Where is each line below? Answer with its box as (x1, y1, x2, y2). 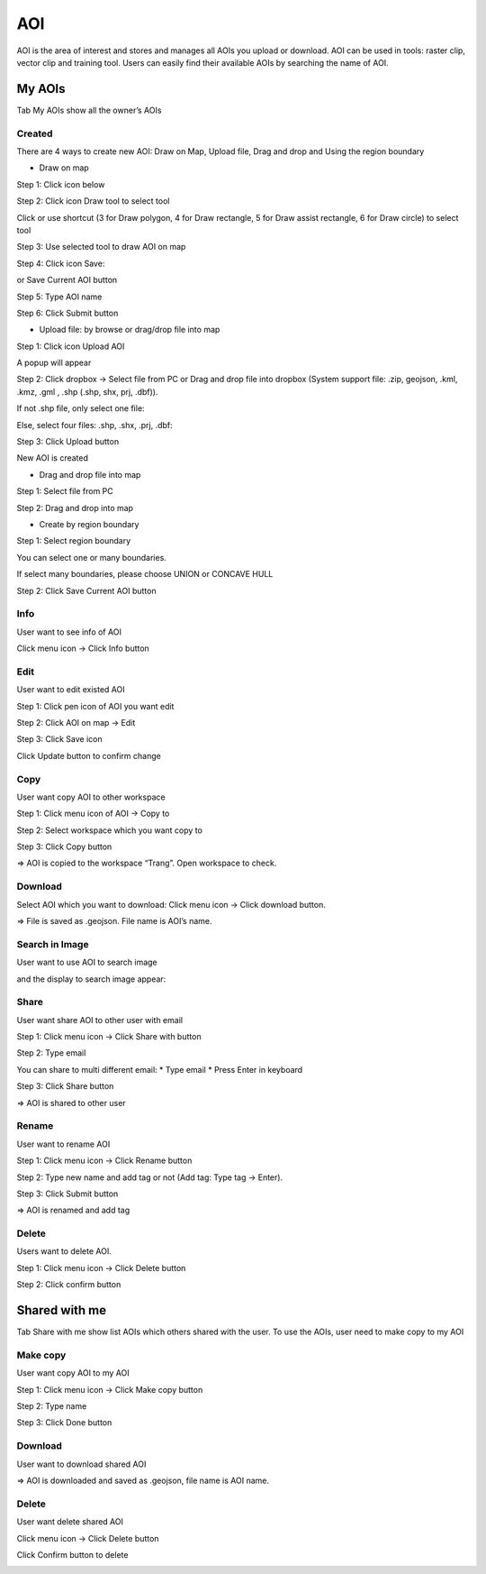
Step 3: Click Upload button (16, 436, 120, 447)
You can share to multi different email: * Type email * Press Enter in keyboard (16, 1064, 303, 1075)
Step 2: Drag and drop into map (16, 502, 134, 513)
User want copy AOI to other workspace (16, 792, 166, 802)
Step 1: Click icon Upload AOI (16, 341, 125, 352)
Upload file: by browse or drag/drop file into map (39, 325, 220, 335)
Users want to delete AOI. (16, 1246, 112, 1257)
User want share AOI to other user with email (16, 1014, 184, 1025)
